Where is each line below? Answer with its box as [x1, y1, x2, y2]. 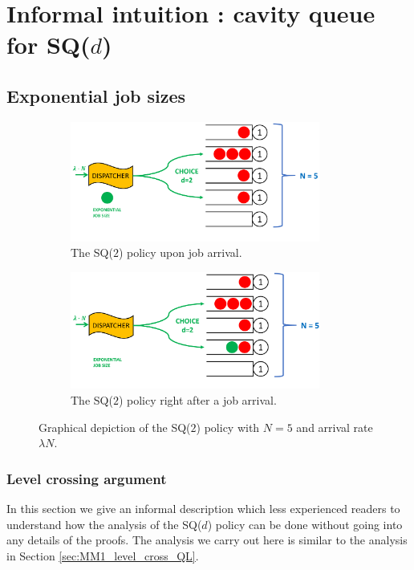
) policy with [196, 418, 260, 435]
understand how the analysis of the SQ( [6, 515, 202, 532]
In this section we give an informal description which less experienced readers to [6, 500, 400, 517]
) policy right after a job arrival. [118, 392, 277, 409]
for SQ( [6, 28, 91, 61]
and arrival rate [296, 418, 373, 435]
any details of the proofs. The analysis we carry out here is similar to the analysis [6, 531, 408, 548]
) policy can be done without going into [207, 515, 403, 532]
